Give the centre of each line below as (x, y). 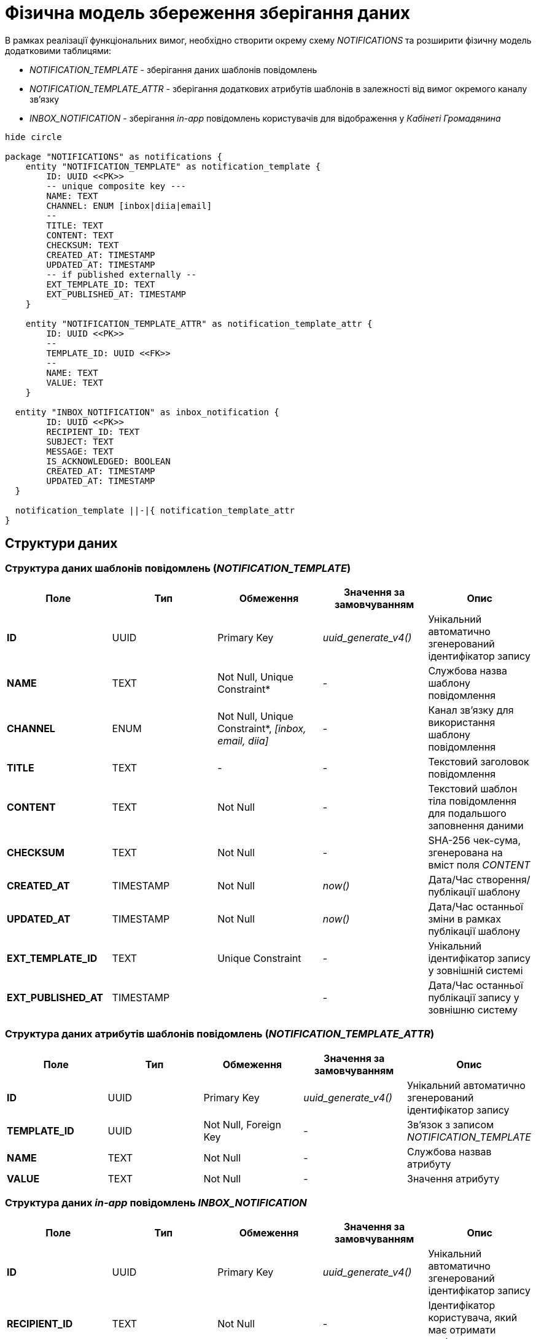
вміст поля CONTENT (479, 865)
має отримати (462, 1330)
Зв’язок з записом (451, 1124)
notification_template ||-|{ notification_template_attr (155, 510)
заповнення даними (476, 825)
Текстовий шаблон (473, 788)
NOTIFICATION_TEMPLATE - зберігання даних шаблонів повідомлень (173, 69)
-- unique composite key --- (116, 186)
